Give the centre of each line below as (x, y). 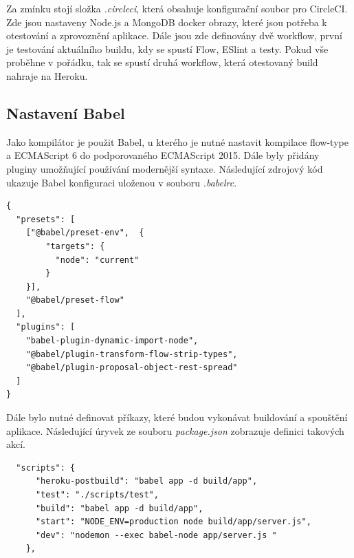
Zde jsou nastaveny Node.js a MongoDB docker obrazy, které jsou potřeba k (167, 22)
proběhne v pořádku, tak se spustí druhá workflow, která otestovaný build (162, 62)
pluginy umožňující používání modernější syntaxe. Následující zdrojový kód (165, 168)
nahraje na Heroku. (47, 75)
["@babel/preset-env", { (85, 233)
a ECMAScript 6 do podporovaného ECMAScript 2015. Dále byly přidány (163, 155)
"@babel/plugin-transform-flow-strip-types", (132, 354)
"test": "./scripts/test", (97, 495)
